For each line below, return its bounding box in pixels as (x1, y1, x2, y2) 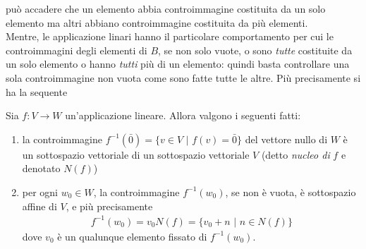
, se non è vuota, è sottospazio (225, 184, 356, 199)
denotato (22, 161, 61, 176)
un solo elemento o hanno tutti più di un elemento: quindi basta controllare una (6, 56, 350, 71)
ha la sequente (6, 84, 68, 99)
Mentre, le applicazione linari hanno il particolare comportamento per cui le (6, 29, 334, 44)
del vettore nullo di (245, 131, 328, 146)
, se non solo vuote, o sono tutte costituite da (158, 42, 353, 57)
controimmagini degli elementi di (6, 42, 147, 57)
